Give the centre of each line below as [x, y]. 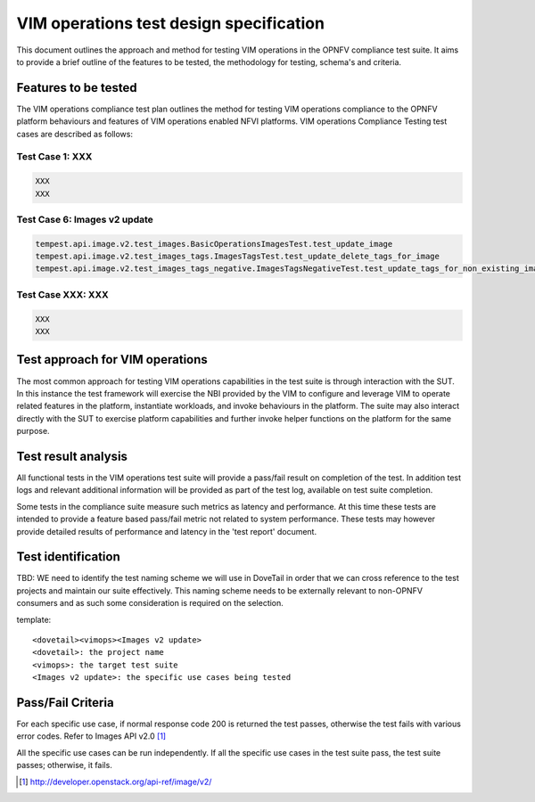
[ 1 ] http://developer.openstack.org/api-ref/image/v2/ [115, 782]
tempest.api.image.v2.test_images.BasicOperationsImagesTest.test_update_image [214, 244]
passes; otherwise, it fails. [65, 765]
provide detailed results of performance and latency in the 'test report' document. [166, 531]
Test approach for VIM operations [112, 360]
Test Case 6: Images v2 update [85, 219]
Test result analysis [72, 456]
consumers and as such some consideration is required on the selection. [150, 603]
